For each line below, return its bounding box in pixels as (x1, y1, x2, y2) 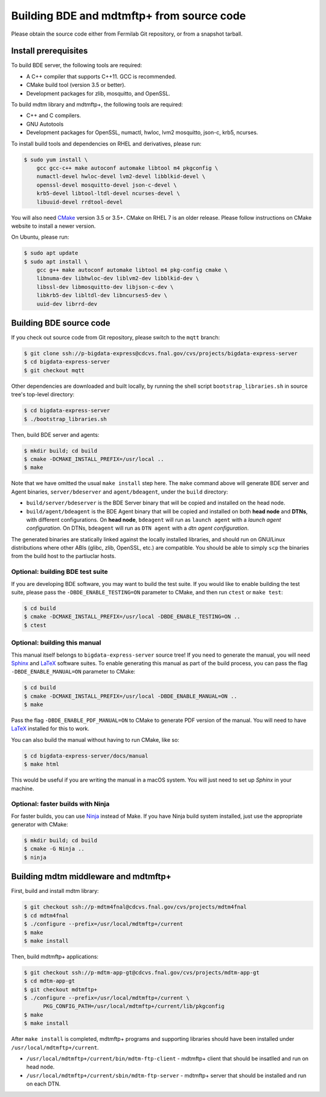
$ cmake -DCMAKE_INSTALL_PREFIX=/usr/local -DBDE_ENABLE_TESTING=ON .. (24, 613, 241, 620)
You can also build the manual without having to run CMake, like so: (11, 736, 179, 743)
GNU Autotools (26, 120, 64, 127)
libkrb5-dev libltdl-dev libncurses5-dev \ (36, 292, 167, 299)
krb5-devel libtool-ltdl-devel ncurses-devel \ (36, 190, 181, 197)
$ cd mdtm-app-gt (24, 977, 75, 985)
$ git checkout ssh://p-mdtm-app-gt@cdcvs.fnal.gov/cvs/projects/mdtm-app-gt (24, 969, 260, 976)
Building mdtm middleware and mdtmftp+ (11, 872, 171, 882)
